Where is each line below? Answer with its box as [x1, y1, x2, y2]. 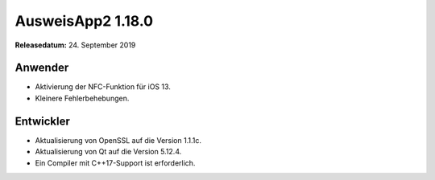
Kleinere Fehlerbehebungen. [35, 93, 130, 103]
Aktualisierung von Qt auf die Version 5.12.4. [35, 147, 182, 157]
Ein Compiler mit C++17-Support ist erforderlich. [35, 157, 196, 168]
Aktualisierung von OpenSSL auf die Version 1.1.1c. [35, 135, 201, 145]
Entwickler [14, 114, 70, 128]
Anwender [14, 61, 69, 75]
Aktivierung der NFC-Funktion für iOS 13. [35, 82, 171, 92]
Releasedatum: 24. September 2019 [14, 40, 136, 50]
